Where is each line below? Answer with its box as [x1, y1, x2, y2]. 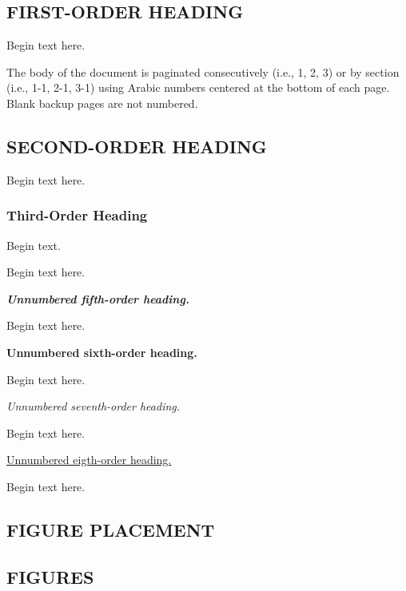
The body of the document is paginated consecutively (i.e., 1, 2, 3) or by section [6, 63, 400, 80]
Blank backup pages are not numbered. [6, 94, 198, 111]
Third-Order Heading [6, 205, 148, 225]
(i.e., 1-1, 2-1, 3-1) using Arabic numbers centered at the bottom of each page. [6, 79, 390, 96]
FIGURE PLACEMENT [6, 517, 215, 541]
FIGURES [6, 564, 94, 589]
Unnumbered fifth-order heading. [6, 290, 189, 307]
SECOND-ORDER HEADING [6, 133, 267, 158]
